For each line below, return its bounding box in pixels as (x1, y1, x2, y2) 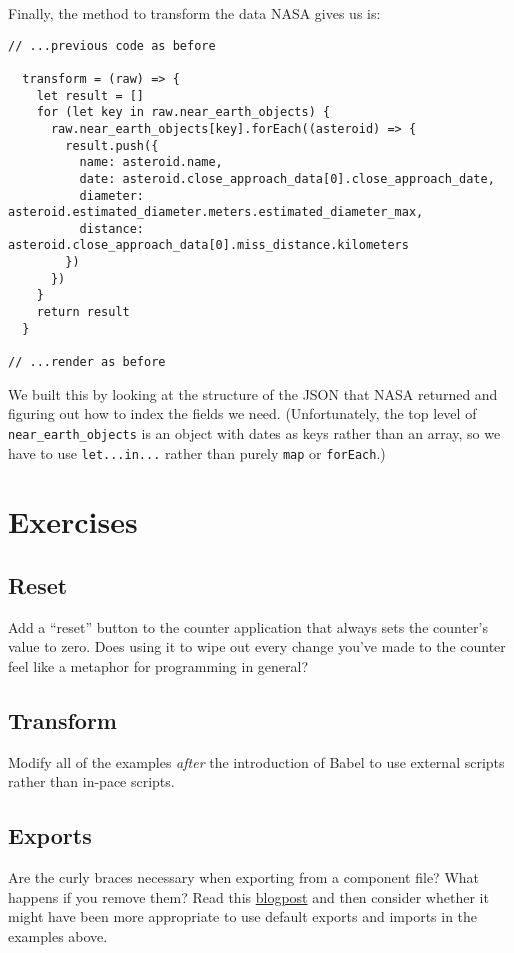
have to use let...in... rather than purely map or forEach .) (8, 442, 386, 463)
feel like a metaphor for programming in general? (8, 655, 309, 676)
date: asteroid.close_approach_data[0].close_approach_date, (79, 171, 495, 186)
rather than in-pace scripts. (8, 771, 175, 792)
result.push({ (65, 138, 159, 153)
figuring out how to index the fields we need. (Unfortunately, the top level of (8, 403, 477, 424)
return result (36, 305, 130, 320)
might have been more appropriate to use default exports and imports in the (8, 906, 478, 927)
